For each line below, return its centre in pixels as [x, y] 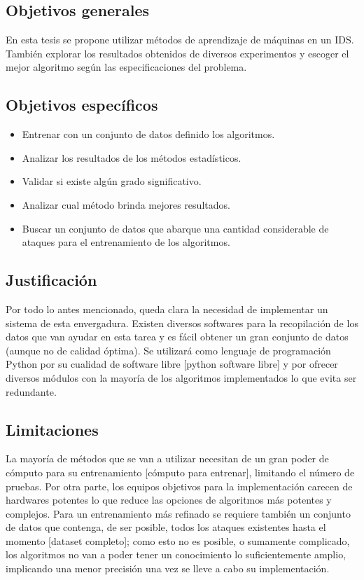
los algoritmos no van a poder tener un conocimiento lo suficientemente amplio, [176, 554]
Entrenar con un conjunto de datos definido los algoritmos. [148, 134]
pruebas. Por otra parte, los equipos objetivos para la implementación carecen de [179, 486]
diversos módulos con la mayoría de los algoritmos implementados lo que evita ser [181, 377]
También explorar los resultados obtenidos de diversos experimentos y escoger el [177, 53]
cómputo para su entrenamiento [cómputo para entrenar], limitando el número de [180, 472]
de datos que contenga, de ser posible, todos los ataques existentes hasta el [166, 527]
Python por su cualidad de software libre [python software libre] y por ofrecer [172, 364]
